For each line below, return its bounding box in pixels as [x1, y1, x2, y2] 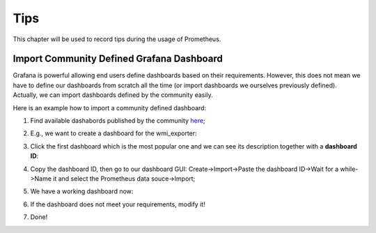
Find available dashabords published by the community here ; [30, 116, 205, 125]
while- [340, 165, 359, 173]
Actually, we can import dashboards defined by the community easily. [13, 91, 214, 99]
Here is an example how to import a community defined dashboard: [13, 103, 207, 112]
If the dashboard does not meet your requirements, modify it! [30, 200, 205, 209]
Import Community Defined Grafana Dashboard [13, 53, 223, 65]
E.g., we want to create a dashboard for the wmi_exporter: [30, 129, 198, 137]
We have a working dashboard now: [30, 187, 134, 195]
